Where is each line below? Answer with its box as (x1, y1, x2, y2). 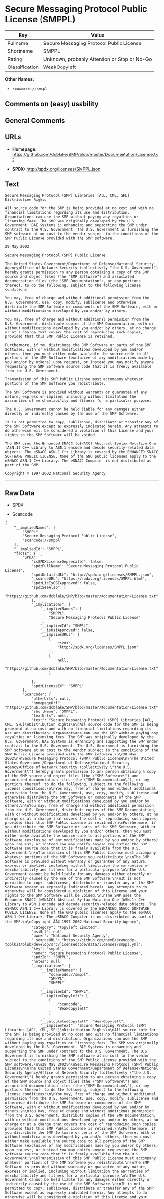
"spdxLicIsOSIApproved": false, (31, 581, 97, 586)
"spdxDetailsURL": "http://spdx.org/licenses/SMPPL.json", (31, 572, 154, 577)
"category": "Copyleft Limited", (31, 925, 99, 930)
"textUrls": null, (31, 713, 69, 718)
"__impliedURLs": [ (40, 632, 80, 637)
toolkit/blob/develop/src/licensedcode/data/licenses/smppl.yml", (5, 942, 143, 947)
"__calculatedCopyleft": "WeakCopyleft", (40, 1019, 125, 1024)
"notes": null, (31, 959, 62, 964)
